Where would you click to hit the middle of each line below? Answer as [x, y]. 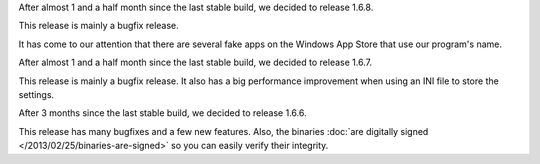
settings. [36, 94]
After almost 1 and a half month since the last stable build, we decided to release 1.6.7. [195, 62]
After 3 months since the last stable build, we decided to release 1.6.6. [162, 113]
